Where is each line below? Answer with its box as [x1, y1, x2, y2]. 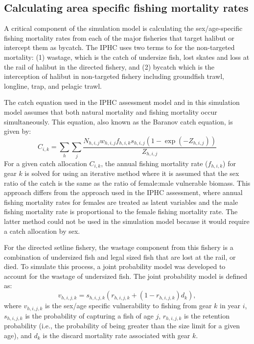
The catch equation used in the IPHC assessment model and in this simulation [4, 97, 240, 107]
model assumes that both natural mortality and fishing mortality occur [4, 106, 217, 117]
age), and [4, 330, 32, 340]
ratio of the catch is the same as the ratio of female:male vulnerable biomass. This [4, 177, 251, 188]
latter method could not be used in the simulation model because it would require [4, 216, 250, 226]
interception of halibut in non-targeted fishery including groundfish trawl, [4, 71, 225, 81]
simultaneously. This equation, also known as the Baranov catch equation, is [4, 116, 233, 126]
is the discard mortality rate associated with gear [43, 330, 190, 340]
